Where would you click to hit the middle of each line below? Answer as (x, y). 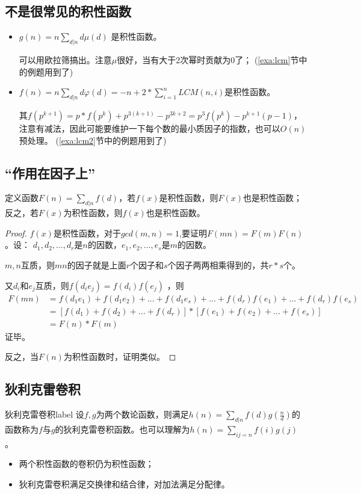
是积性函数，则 (189, 198)
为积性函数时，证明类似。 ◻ (120, 357)
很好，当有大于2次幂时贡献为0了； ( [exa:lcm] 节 (208, 60)
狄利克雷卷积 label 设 (45, 414)
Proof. (16, 233)
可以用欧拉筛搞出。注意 (65, 60)
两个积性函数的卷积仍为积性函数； (86, 464)
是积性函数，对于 (87, 233)
